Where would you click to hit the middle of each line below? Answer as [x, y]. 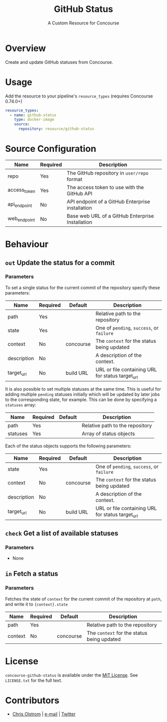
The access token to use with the [105, 187]
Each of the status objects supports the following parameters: [68, 446]
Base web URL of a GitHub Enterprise [110, 216]
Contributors [32, 700]
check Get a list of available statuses [62, 533]
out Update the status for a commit [60, 262]
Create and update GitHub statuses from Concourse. [59, 62]
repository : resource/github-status [56, 129]
